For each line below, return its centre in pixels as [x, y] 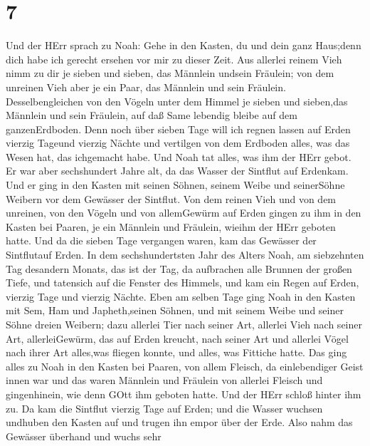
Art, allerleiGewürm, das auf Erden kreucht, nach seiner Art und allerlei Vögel [177, 338]
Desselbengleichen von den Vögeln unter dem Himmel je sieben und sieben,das [177, 101]
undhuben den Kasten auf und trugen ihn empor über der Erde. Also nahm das [179, 422]
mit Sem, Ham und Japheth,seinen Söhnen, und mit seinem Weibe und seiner [175, 310]
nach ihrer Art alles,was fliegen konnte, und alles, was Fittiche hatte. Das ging [176, 352]
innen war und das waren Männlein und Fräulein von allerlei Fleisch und [164, 380]
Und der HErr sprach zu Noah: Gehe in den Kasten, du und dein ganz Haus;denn [184, 45]
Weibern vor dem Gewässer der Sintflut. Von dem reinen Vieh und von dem [171, 198]
